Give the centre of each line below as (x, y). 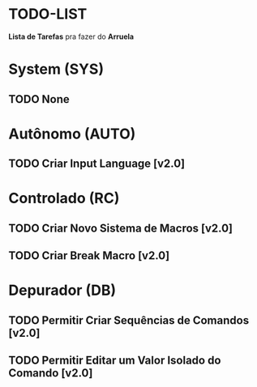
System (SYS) (56, 69)
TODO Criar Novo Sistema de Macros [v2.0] (121, 228)
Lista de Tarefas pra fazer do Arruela (71, 36)
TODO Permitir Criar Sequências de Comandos (129, 320)
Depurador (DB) (62, 290)
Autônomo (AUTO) (72, 134)
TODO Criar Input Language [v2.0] (97, 164)
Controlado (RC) (64, 198)
